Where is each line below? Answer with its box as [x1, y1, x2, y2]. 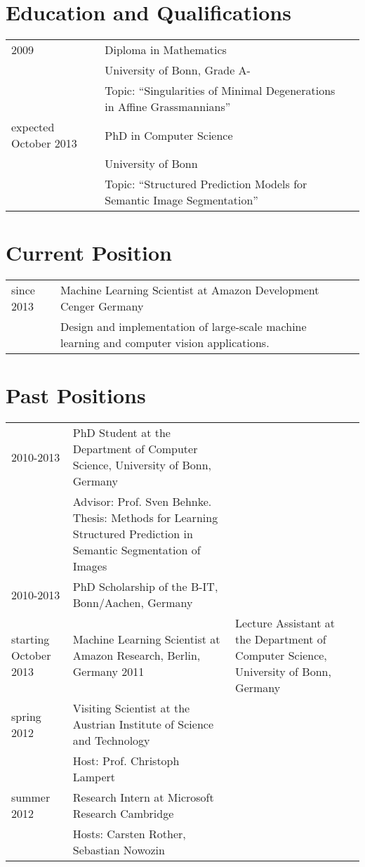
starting [11, 631, 50, 648]
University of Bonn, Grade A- [105, 62, 251, 79]
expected [11, 119, 55, 136]
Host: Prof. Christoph [72, 752, 180, 769]
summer [11, 789, 51, 806]
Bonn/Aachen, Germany [72, 594, 193, 611]
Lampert [72, 769, 116, 785]
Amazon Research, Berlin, [72, 647, 201, 664]
